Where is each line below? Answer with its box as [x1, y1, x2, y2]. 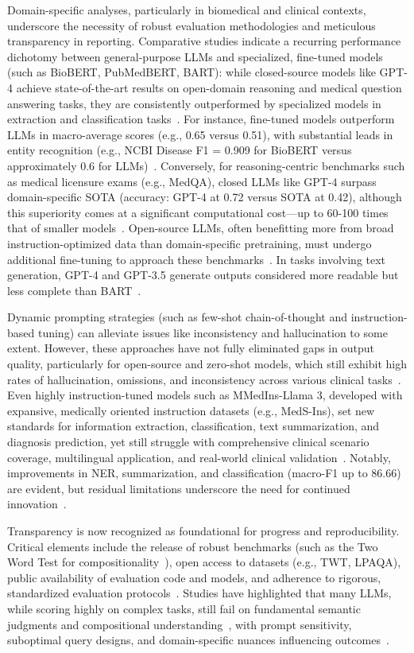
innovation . [7, 496, 67, 512]
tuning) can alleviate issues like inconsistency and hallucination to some [37, 324, 388, 340]
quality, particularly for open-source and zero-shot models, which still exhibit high [7, 356, 408, 372]
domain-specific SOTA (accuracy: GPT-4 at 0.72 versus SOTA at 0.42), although [7, 189, 402, 205]
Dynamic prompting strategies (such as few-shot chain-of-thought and [7, 309, 348, 325]
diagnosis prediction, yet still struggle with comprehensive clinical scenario [7, 433, 370, 450]
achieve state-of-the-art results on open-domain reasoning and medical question [16, 79, 402, 95]
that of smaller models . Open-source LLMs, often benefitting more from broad [7, 220, 394, 236]
